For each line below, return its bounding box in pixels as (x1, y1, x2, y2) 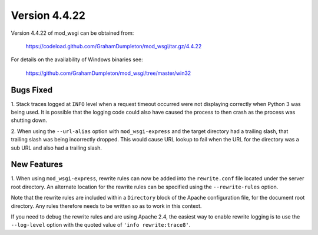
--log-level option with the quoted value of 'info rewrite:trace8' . (11, 221, 191, 229)
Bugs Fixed (11, 85, 53, 95)
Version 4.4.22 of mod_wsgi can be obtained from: (11, 29, 134, 37)
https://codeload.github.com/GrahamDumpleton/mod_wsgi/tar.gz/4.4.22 (25, 42, 202, 49)
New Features (11, 160, 63, 170)
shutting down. (11, 117, 47, 124)
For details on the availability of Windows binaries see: (11, 56, 144, 63)
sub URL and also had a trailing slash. (11, 144, 102, 151)
